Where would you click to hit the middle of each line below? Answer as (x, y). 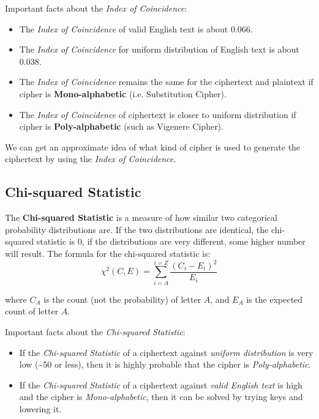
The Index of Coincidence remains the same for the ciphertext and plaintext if (166, 82)
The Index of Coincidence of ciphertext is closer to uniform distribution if (158, 114)
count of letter (32, 311)
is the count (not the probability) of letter (122, 299)
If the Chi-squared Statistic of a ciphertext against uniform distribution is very (166, 352)
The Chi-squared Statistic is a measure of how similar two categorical (141, 217)
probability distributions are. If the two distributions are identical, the (137, 229)
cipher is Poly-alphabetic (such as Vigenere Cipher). (121, 126)
